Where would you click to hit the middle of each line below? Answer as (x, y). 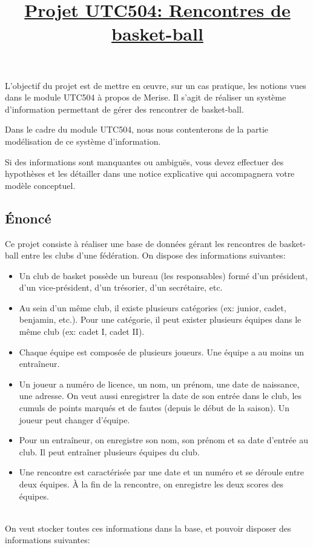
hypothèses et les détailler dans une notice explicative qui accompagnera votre (150, 173)
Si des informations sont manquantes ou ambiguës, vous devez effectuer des (144, 161)
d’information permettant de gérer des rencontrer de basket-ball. (124, 109)
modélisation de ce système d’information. (83, 141)
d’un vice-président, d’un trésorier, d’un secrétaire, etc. (121, 287)
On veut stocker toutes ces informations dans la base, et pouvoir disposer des (148, 528)
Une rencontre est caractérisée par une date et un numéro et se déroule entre (162, 472)
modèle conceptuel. (40, 185)
